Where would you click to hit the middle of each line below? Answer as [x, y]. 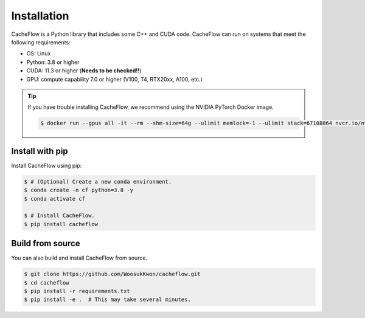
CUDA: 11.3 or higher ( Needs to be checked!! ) [84, 71]
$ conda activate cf [54, 199]
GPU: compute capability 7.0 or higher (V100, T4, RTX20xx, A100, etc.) [115, 79]
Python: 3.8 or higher [53, 62]
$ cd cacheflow [47, 282]
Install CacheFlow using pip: [47, 165]
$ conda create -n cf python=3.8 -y [79, 190]
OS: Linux [39, 54]
